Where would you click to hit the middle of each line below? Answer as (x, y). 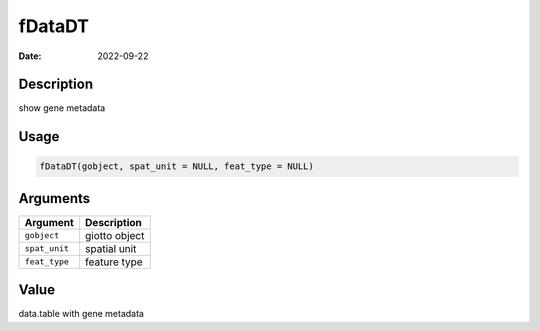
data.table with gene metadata (81, 314)
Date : (30, 56)
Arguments (54, 198)
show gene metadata (62, 108)
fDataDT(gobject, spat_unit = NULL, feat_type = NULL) (176, 166)
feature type (114, 262)
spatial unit (111, 248)
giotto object (115, 235)
